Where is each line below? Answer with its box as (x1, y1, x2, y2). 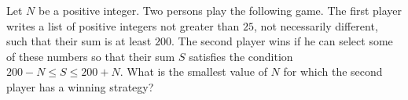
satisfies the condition (189, 48, 293, 64)
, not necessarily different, (254, 17, 378, 34)
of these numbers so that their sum (6, 48, 175, 64)
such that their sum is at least (6, 33, 152, 49)
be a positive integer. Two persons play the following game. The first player (38, 2, 402, 18)
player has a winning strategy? (6, 78, 154, 95)
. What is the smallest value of (119, 63, 267, 80)
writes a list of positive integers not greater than (6, 17, 240, 34)
